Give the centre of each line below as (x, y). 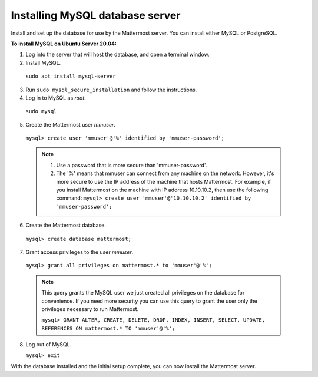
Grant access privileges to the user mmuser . (79, 252)
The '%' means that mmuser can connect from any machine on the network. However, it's (165, 173)
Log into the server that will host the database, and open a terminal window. (117, 54)
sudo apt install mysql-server (71, 76)
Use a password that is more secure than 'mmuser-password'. (132, 165)
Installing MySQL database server (96, 15)
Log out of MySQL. (49, 345)
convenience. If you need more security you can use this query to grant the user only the (150, 301)
